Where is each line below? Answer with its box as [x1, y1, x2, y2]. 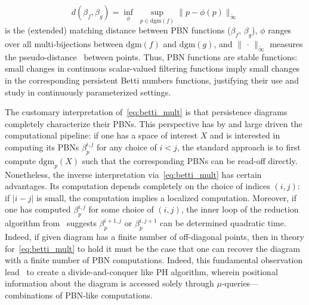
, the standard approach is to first [177, 140, 301, 153]
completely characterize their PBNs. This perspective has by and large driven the [5, 117, 302, 130]
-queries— [221, 277, 259, 289]
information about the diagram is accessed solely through [5, 277, 214, 289]
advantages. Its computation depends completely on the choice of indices [5, 180, 270, 192]
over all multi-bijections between [5, 38, 123, 50]
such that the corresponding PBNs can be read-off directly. [82, 154, 298, 167]
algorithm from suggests [5, 217, 97, 229]
